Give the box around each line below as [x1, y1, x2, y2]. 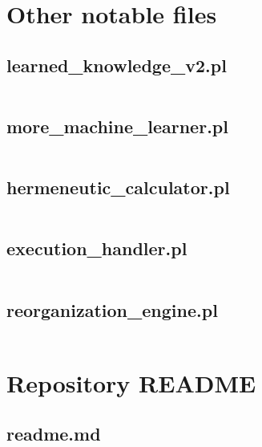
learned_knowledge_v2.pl [6, 52, 227, 77]
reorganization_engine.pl [6, 297, 218, 322]
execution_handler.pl [6, 236, 187, 261]
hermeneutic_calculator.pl [6, 175, 230, 200]
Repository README [6, 366, 256, 399]
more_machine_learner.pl [6, 113, 228, 138]
